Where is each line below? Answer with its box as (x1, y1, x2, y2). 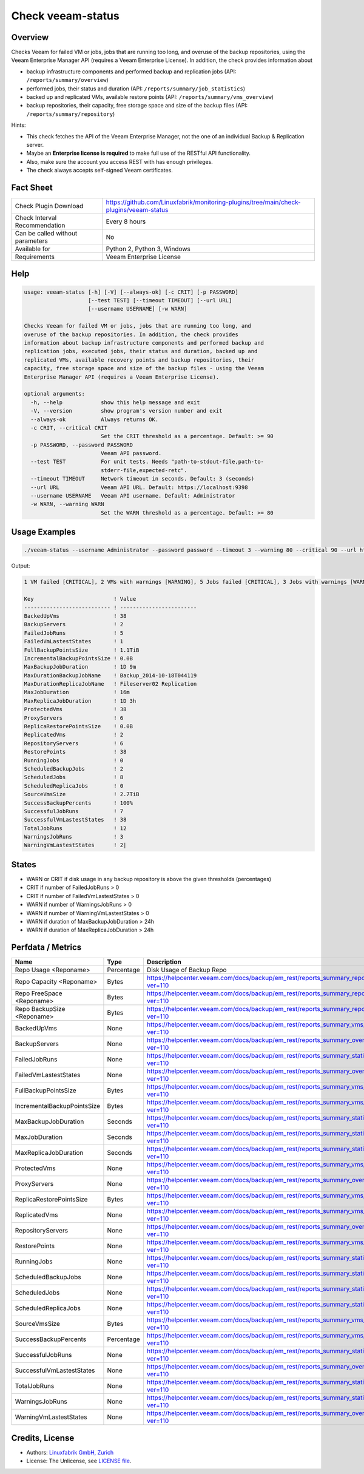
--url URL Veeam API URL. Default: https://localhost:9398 (30, 484, 248, 491)
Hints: (11, 121, 26, 129)
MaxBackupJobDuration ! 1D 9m (24, 663, 136, 671)
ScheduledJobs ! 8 (24, 774, 124, 781)
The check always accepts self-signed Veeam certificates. (26, 167, 173, 174)
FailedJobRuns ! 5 (24, 629, 124, 637)
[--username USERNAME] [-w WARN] (88, 305, 187, 313)
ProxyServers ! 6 (24, 714, 124, 722)
